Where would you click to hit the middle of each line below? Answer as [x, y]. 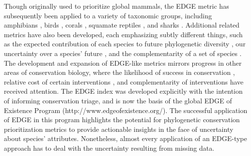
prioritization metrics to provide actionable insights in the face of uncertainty [119, 129]
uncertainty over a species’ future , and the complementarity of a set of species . [123, 53]
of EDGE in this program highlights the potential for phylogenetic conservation [122, 120]
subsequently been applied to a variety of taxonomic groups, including [108, 15]
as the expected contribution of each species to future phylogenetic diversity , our [125, 44]
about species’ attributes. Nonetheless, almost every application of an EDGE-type [125, 138]
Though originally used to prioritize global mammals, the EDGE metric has [117, 6]
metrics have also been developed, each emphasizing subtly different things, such [123, 34]
